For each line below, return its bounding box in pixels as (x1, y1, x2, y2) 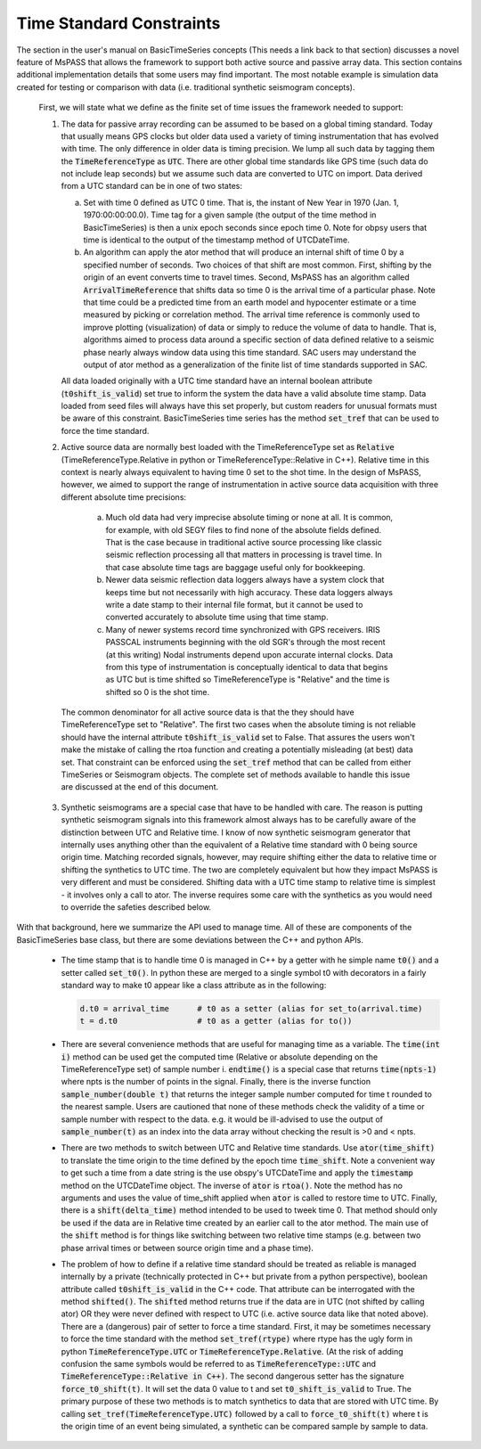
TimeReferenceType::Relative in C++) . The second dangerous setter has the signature (61, 1371, 404, 1381)
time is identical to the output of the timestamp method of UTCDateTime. (83, 234, 350, 245)
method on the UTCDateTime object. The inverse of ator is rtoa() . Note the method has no (61, 1180, 403, 1191)
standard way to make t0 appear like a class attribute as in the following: (61, 979, 327, 990)
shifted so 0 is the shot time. (105, 686, 210, 697)
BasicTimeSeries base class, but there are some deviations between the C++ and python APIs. (16, 934, 364, 945)
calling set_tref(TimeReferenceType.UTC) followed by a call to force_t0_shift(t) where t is (61, 1408, 429, 1419)
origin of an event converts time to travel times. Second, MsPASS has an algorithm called (83, 272, 410, 282)
